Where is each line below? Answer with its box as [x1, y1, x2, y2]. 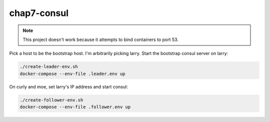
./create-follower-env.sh [19, 97, 83, 102]
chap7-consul [9, 7, 68, 18]
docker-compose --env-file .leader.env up [19, 70, 125, 76]
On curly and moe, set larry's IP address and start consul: [9, 83, 128, 89]
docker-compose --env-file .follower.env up [19, 104, 131, 110]
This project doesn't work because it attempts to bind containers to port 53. [22, 36, 178, 42]
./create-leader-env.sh [19, 64, 78, 69]
